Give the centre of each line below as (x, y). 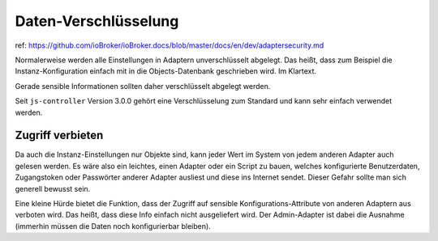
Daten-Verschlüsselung (97, 21)
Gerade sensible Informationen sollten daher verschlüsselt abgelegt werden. (143, 86)
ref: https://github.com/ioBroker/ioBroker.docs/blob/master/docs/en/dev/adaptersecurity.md (170, 45)
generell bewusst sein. (53, 188)
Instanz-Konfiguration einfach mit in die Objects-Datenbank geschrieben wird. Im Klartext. (165, 71)
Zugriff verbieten (59, 135)
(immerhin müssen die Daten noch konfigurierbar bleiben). (113, 226)
